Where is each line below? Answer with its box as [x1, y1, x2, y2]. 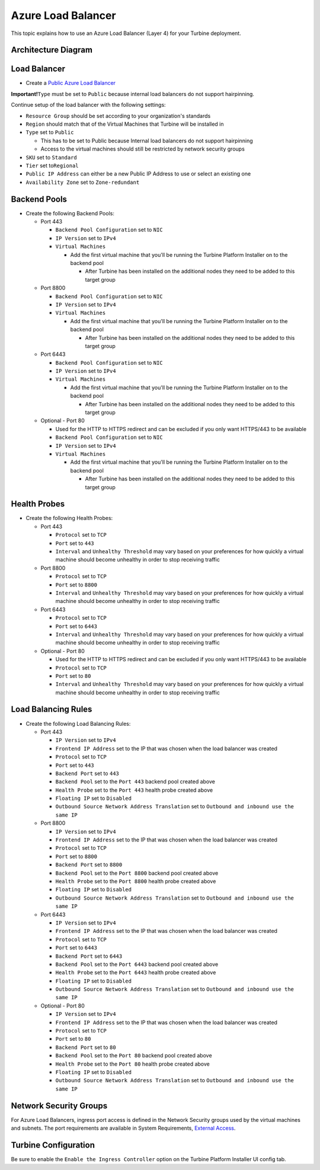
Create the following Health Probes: [25, 515, 113, 522]
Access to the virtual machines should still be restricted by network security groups [40, 145, 245, 152]
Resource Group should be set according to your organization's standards [25, 112, 211, 119]
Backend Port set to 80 [55, 1044, 116, 1051]
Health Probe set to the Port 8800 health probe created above [55, 878, 216, 885]
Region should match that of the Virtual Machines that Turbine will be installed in [25, 120, 225, 127]
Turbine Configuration [11, 1140, 95, 1150]
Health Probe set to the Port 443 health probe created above [55, 786, 213, 793]
